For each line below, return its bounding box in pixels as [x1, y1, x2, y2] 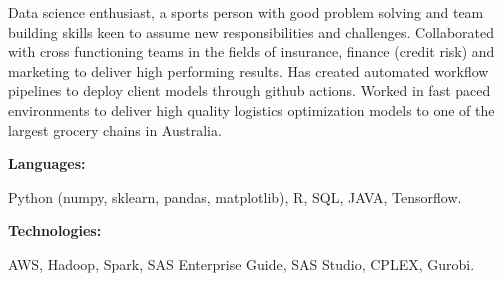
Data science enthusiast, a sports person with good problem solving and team [8, 2, 484, 22]
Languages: [8, 153, 86, 174]
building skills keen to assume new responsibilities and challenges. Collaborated [8, 21, 495, 42]
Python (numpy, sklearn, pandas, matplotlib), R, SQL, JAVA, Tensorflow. [8, 186, 462, 207]
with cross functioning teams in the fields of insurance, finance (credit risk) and [8, 41, 495, 62]
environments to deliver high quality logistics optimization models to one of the [8, 99, 495, 120]
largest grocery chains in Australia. [8, 119, 222, 140]
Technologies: [8, 220, 102, 241]
